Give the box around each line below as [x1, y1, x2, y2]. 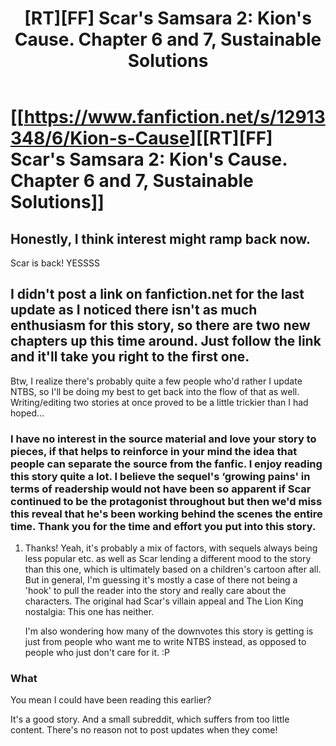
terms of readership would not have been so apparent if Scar [10, 482, 312, 496]
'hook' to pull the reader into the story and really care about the [24, 585, 287, 597]
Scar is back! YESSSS [10, 257, 100, 269]
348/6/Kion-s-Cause [10, 127, 190, 150]
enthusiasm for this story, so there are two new [10, 317, 311, 334]
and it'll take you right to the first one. [10, 348, 250, 366]
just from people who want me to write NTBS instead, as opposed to [24, 636, 307, 648]
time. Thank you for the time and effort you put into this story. [10, 519, 317, 533]
